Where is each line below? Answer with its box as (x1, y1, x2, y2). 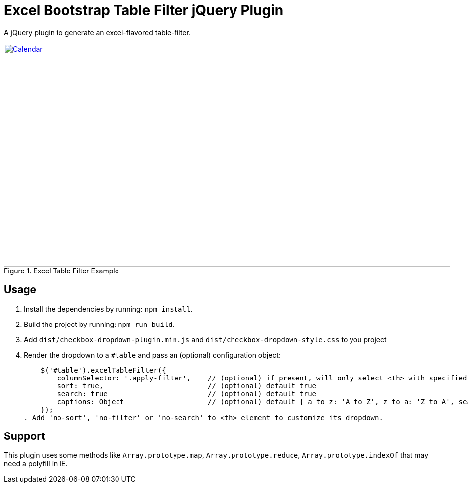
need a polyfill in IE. (4, 459, 68, 468)
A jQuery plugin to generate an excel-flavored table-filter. (4, 28, 191, 37)
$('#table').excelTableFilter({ (40, 366, 166, 374)
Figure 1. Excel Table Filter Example (4, 266, 119, 275)
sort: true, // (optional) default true (57, 381, 317, 390)
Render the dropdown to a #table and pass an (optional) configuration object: (24, 350, 281, 359)
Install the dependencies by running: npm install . (24, 304, 193, 313)
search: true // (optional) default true (57, 389, 317, 398)
